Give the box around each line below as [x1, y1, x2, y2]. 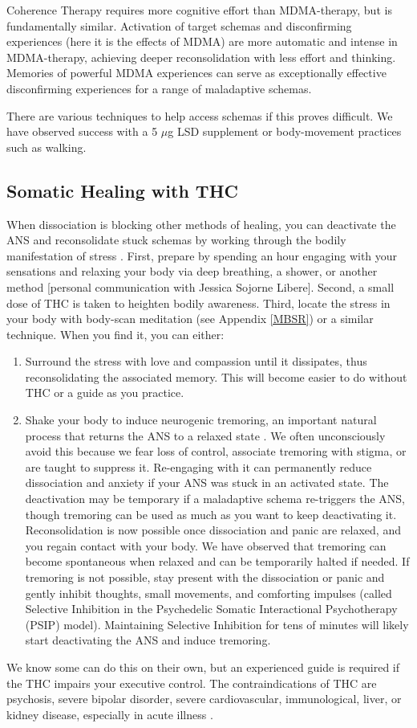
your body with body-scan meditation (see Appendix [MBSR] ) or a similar [6, 310, 374, 327]
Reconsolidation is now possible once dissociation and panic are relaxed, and [25, 521, 401, 538]
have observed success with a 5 [6, 123, 158, 140]
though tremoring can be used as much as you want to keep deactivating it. [25, 505, 397, 522]
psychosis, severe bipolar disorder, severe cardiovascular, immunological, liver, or [6, 690, 402, 707]
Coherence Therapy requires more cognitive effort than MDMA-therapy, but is [6, 2, 392, 18]
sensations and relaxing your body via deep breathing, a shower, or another [6, 263, 378, 280]
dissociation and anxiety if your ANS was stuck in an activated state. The [25, 474, 389, 491]
